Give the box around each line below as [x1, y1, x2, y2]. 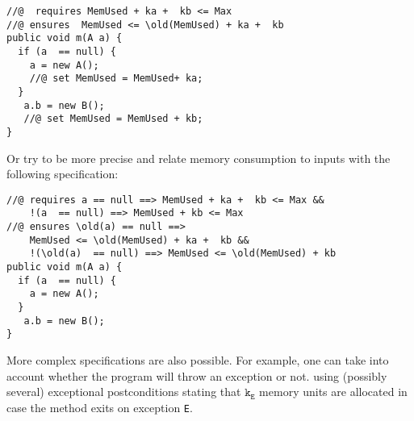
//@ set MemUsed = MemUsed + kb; [23, 113, 203, 125]
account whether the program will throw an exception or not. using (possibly [6, 367, 387, 384]
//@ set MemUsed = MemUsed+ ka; [29, 73, 203, 85]
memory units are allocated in [259, 383, 408, 400]
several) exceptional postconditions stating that [6, 383, 241, 400]
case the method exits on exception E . [6, 398, 193, 415]
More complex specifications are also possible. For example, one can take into [6, 351, 389, 368]
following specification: [6, 165, 119, 182]
